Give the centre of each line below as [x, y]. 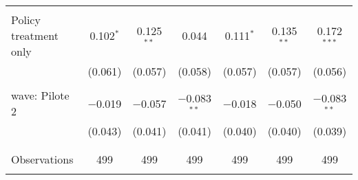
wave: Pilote [40, 95]
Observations [42, 159]
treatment [35, 35]
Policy [26, 20]
